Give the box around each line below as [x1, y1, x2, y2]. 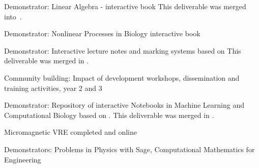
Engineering [4, 154, 41, 164]
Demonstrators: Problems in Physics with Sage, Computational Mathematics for [4, 143, 255, 154]
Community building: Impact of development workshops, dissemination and [4, 72, 240, 83]
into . [4, 11, 22, 21]
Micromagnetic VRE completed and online [4, 127, 137, 137]
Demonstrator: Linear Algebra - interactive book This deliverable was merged [4, 1, 246, 11]
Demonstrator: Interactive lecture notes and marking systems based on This [4, 45, 241, 56]
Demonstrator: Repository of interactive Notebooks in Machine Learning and [4, 100, 244, 110]
